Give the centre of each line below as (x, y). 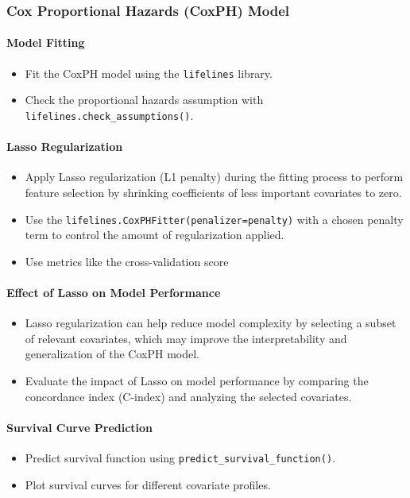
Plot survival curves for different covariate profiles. (148, 484)
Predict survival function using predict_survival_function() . (180, 457)
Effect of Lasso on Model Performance (114, 292)
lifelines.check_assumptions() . (109, 115)
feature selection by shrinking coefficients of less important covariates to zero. (213, 192)
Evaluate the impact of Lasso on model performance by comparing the (197, 380)
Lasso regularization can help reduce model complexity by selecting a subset (211, 323)
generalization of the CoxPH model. (112, 354)
